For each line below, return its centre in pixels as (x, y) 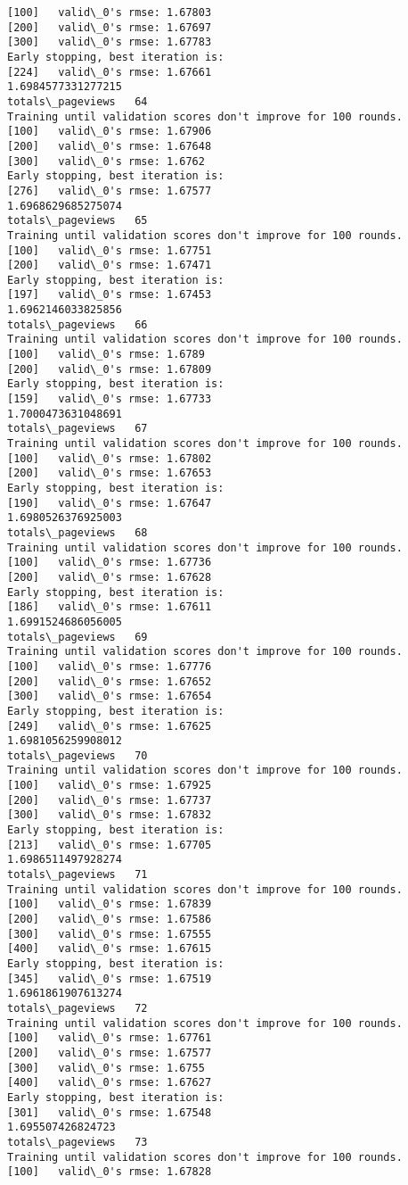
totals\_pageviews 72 (78, 1008)
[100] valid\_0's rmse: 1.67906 (110, 132)
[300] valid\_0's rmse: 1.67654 (110, 696)
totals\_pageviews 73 (78, 1142)
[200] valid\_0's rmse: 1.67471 (110, 265)
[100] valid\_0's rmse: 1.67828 (110, 1172)
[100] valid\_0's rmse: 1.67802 (110, 458)
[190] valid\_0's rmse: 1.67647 (110, 503)
